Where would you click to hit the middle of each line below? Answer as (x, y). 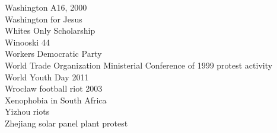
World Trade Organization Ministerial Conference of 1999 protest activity (139, 65)
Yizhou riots (27, 111)
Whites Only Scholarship (50, 30)
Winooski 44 (27, 42)
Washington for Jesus (44, 19)
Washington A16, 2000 (46, 7)
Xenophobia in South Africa (56, 100)
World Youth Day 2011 (47, 77)
